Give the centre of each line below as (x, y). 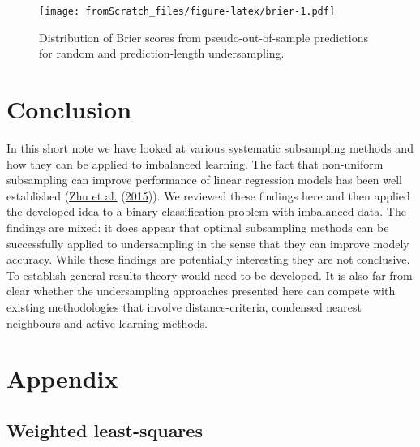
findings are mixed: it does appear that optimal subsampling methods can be (198, 227)
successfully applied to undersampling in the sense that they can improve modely (208, 243)
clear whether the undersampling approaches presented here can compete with (201, 291)
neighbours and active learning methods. (107, 322)
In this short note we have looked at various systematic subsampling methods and (210, 147)
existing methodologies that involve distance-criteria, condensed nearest (184, 306)
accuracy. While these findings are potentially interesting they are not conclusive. (208, 259)
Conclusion (69, 109)
